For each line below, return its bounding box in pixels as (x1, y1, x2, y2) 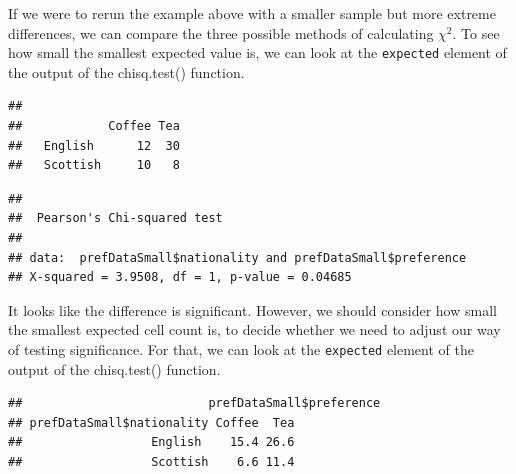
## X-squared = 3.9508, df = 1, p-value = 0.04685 (8, 270, 352, 285)
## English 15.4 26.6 (8, 435, 295, 450)
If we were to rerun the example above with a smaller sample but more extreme (8, 3, 496, 23)
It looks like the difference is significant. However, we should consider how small (8, 299, 497, 320)
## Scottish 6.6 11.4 (8, 455, 295, 469)
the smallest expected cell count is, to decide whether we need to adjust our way (8, 319, 501, 340)
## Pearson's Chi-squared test (8, 211, 223, 226)
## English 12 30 (8, 138, 180, 153)
